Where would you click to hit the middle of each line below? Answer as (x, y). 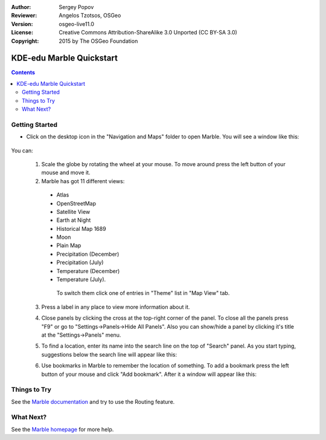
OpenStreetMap (76, 203)
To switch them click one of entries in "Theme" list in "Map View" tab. (143, 293)
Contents (23, 73)
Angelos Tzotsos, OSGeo (90, 16)
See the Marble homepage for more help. (62, 429)
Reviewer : (24, 16)
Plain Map (69, 245)
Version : (22, 24)
